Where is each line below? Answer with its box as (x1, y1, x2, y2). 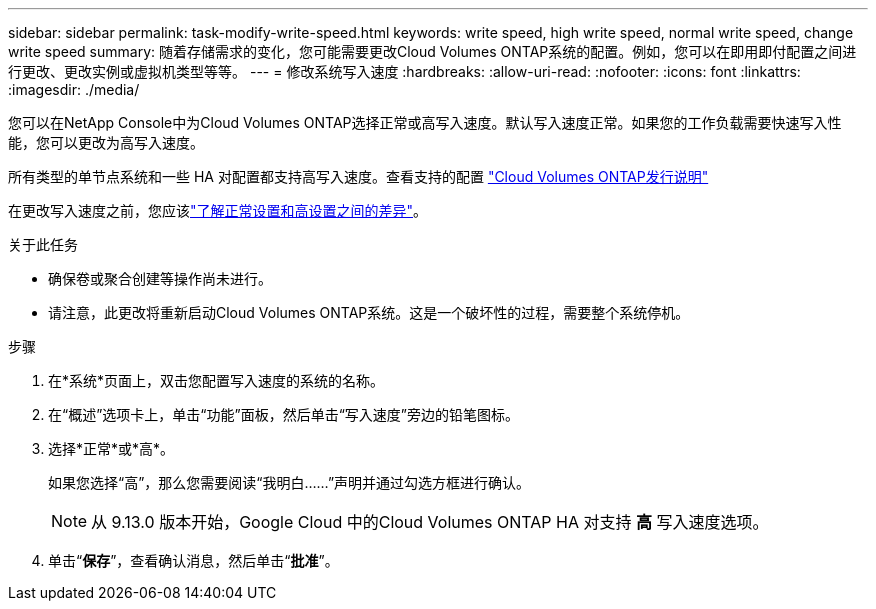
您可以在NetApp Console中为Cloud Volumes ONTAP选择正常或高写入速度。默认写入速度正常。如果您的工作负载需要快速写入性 (8, 114, 842, 131)
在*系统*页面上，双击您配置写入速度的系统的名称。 (48, 372, 385, 389)
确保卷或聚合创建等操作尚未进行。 (48, 270, 272, 287)
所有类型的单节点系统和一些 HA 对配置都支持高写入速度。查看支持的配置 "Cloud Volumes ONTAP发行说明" (8, 168, 709, 185)
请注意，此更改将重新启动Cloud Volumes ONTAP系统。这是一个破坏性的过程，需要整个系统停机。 (48, 304, 690, 321)
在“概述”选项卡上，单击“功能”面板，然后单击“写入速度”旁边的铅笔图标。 (48, 406, 519, 423)
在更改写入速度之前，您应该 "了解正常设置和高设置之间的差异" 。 (8, 202, 428, 219)
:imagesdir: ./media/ (8, 81, 140, 98)
